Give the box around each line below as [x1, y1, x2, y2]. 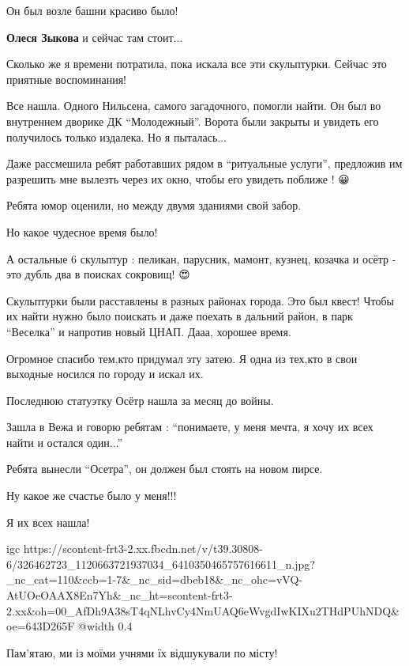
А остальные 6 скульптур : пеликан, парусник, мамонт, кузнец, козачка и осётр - [6, 250, 396, 267]
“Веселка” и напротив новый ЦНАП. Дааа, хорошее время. [6, 323, 291, 339]
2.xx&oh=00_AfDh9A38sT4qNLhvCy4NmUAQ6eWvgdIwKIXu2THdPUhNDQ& [6, 602, 400, 619]
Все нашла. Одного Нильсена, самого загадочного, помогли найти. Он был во [6, 97, 381, 114]
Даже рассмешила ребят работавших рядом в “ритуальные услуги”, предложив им [6, 155, 403, 172]
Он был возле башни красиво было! [6, 2, 178, 18]
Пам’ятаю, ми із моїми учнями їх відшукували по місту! [6, 644, 278, 660]
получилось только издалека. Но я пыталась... [6, 128, 227, 145]
